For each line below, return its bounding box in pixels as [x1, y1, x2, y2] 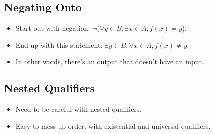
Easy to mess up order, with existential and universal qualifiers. [15, 120, 211, 131]
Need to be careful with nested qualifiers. [15, 104, 142, 114]
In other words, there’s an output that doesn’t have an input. [15, 56, 204, 67]
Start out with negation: [15, 23, 90, 33]
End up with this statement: [15, 39, 103, 50]
